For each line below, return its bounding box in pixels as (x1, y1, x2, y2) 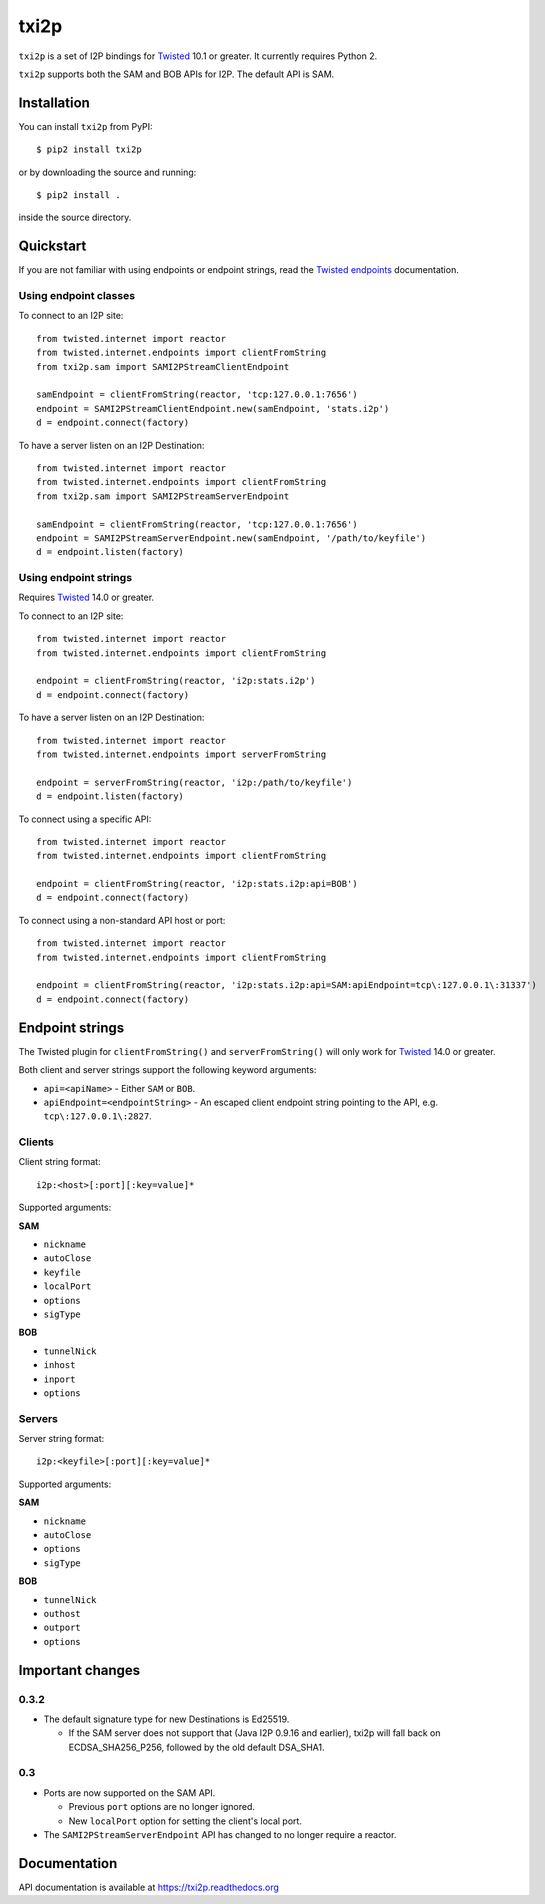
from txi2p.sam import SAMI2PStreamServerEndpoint (36, 490, 290, 502)
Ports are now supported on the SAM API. (43, 1786, 216, 1799)
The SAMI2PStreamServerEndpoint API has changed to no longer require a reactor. (43, 1828, 397, 1840)
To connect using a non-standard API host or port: (18, 914, 226, 926)
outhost (43, 1608, 82, 1619)
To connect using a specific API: (18, 813, 152, 825)
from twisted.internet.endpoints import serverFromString (36, 748, 327, 760)
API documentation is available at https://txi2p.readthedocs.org (18, 1881, 280, 1893)
